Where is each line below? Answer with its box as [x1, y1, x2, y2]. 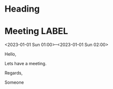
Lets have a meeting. [4, 61, 47, 67]
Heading [4, 3, 40, 15]
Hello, [4, 51, 17, 57]
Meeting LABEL [4, 26, 68, 37]
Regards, [4, 70, 23, 76]
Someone [4, 79, 24, 86]
